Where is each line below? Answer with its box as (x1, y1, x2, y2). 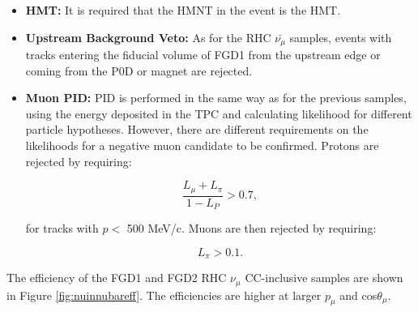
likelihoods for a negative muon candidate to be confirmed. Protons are (25, 137, 379, 154)
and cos (339, 286, 377, 303)
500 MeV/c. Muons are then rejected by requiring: (126, 220, 377, 237)
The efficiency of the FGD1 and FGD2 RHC (6, 269, 227, 286)
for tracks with (25, 220, 99, 237)
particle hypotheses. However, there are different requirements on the (25, 121, 369, 138)
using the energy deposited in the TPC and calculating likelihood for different (25, 105, 412, 122)
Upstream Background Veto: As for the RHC (25, 28, 271, 45)
